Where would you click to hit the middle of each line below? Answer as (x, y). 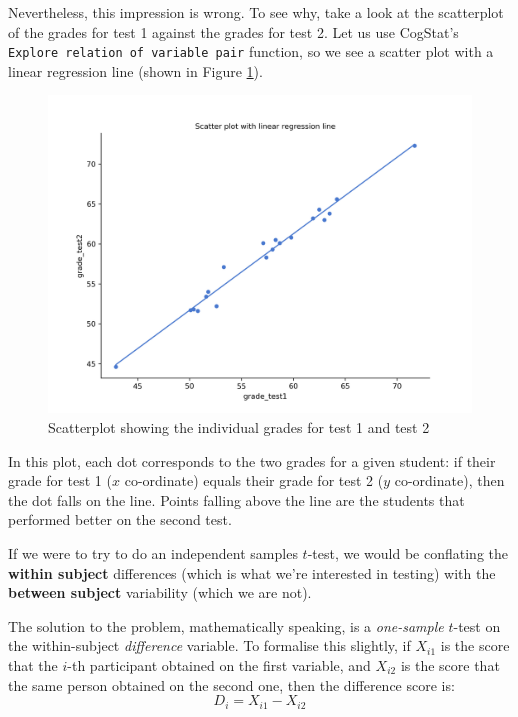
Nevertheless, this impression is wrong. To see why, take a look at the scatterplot (256, 12)
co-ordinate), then (449, 480)
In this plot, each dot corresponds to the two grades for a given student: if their (252, 460)
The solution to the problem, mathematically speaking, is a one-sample (226, 625)
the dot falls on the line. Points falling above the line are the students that (236, 499)
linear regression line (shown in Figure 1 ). (135, 70)
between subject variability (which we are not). (160, 592)
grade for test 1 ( (60, 480)
